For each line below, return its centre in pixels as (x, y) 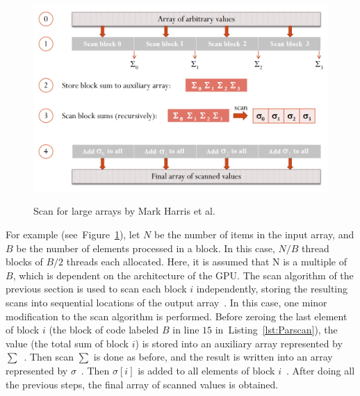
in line (186, 330)
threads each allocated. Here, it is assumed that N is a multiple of (207, 262)
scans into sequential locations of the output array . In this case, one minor (166, 302)
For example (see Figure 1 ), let (73, 234)
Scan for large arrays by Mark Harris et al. (124, 211)
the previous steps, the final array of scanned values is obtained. (142, 384)
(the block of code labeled (104, 330)
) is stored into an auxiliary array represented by (239, 343)
